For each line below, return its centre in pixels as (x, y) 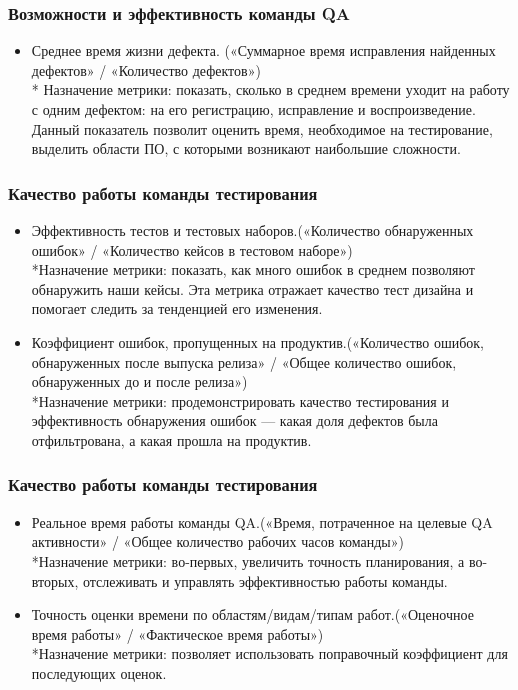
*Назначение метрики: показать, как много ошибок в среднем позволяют (253, 269)
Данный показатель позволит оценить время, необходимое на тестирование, (262, 128)
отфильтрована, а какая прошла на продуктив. (171, 439)
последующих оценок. (99, 672)
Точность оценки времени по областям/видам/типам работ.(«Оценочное (252, 614)
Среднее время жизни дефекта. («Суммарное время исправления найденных (263, 50)
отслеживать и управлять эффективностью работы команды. (265, 580)
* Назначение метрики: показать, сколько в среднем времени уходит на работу (270, 89)
